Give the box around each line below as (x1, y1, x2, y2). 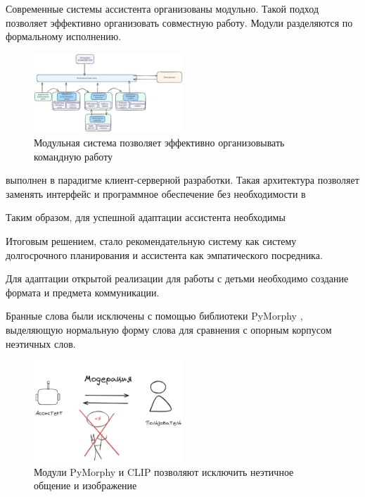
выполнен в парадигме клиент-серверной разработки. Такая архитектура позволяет (6, 172, 359, 187)
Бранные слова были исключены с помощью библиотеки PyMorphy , (6, 308, 303, 323)
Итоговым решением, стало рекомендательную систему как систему (6, 233, 297, 248)
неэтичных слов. (6, 336, 76, 351)
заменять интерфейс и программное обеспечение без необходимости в (6, 186, 306, 201)
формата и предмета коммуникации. (6, 284, 160, 299)
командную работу (34, 149, 113, 163)
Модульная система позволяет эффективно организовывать (34, 135, 285, 149)
